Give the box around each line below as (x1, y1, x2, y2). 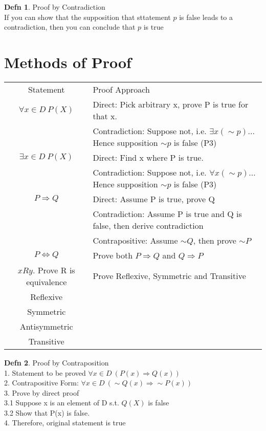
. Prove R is (32, 264, 75, 276)
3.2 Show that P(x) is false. (4, 407, 90, 418)
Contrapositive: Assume (93, 234, 178, 246)
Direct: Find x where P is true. (93, 151, 204, 163)
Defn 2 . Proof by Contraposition (4, 357, 109, 368)
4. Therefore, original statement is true (4, 417, 126, 428)
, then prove (193, 234, 236, 246)
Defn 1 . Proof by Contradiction (4, 2, 105, 12)
